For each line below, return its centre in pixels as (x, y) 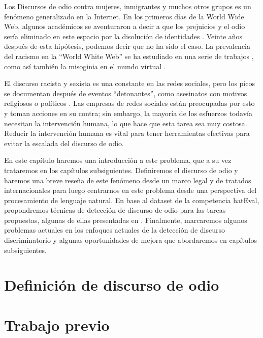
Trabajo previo (57, 325)
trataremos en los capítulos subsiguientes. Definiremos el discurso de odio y (121, 170)
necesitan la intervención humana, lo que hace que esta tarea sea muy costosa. (126, 123)
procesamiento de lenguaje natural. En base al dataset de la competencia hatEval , (132, 200)
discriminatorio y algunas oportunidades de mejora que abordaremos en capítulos (131, 240)
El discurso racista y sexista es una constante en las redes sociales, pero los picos (129, 83)
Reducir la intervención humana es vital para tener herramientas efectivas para (127, 133)
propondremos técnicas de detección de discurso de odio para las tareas (115, 210)
